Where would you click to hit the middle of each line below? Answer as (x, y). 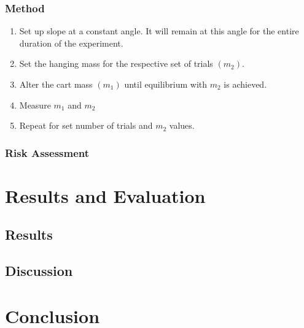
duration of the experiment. (71, 43)
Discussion (39, 271)
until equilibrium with (166, 84)
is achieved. (245, 84)
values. (182, 125)
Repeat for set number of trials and (86, 125)
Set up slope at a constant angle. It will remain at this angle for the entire (159, 31)
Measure (35, 105)
